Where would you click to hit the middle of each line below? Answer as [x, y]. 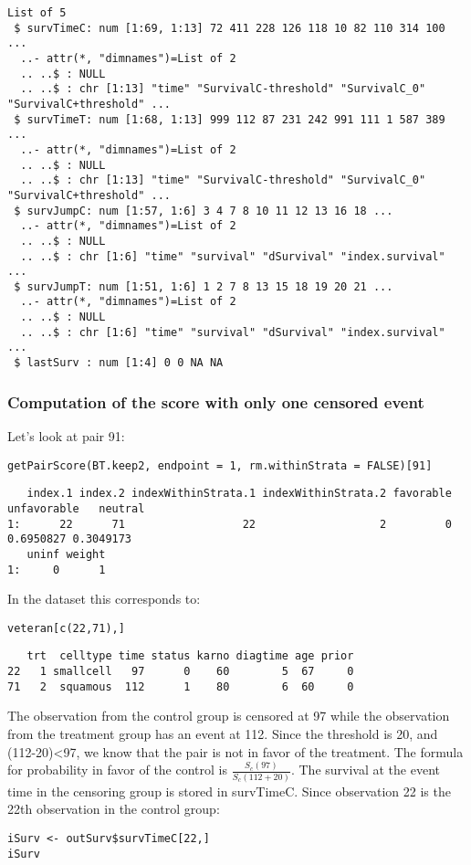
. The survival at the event [365, 770]
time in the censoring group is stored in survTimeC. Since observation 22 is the [229, 791]
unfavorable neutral [76, 508]
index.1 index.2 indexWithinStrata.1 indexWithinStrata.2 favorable [239, 494]
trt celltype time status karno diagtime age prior [190, 656]
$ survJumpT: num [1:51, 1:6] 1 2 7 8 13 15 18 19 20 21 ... [204, 286]
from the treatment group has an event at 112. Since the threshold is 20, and [223, 733]
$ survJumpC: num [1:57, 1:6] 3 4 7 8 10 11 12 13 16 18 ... [204, 211]
